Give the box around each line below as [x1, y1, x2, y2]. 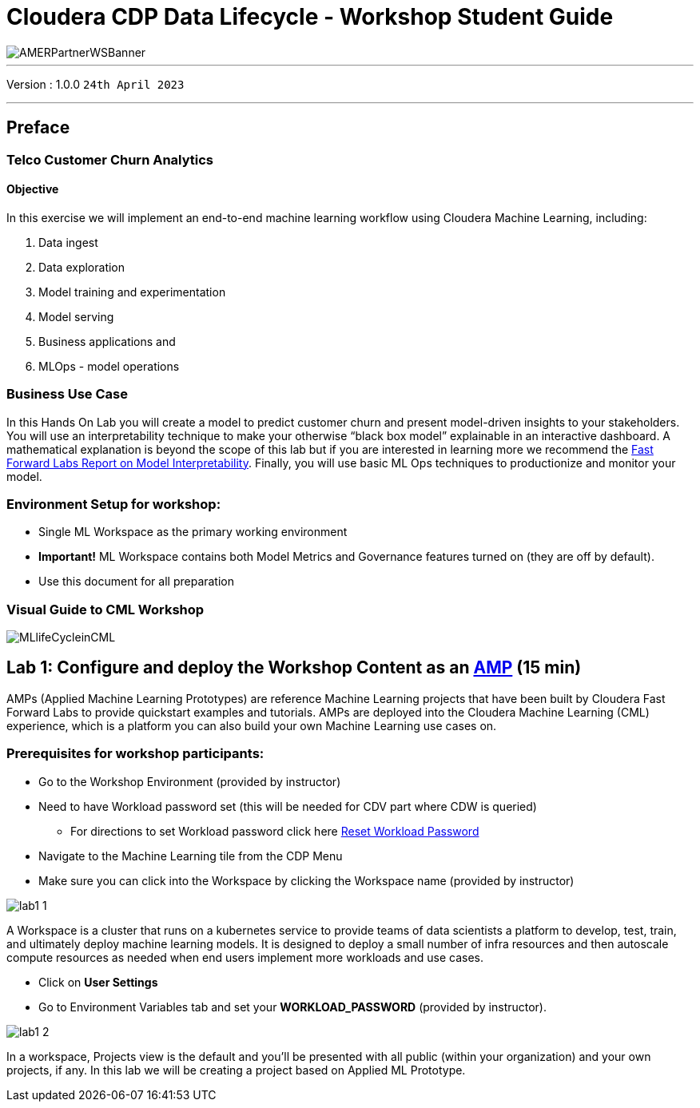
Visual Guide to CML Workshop [6, 601, 205, 618]
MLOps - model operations [38, 359, 180, 373]
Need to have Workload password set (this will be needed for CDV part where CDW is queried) [38, 799, 537, 813]
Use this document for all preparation [38, 574, 235, 589]
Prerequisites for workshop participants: [6, 745, 264, 762]
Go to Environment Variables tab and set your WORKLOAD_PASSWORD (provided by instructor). [38, 999, 547, 1014]
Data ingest [38, 235, 98, 249]
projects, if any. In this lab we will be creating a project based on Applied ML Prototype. [6, 1062, 466, 1077]
